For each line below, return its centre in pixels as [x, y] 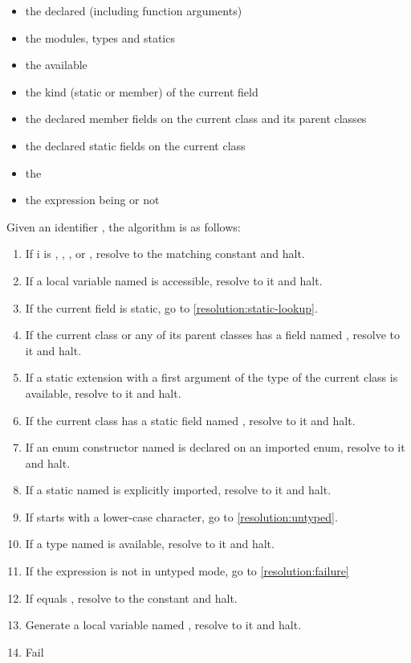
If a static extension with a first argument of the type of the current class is [212, 377]
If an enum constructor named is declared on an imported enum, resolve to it [215, 447]
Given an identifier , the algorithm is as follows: [124, 226]
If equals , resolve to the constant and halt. [131, 598]
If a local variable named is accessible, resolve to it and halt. [174, 280]
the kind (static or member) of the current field [142, 91]
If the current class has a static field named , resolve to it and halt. [190, 420]
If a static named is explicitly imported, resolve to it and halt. [178, 490]
